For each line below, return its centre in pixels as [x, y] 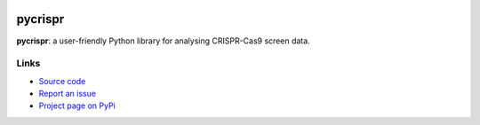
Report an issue [68, 94]
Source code [62, 81]
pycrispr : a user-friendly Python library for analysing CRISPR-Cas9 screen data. [163, 41]
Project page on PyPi [77, 105]
